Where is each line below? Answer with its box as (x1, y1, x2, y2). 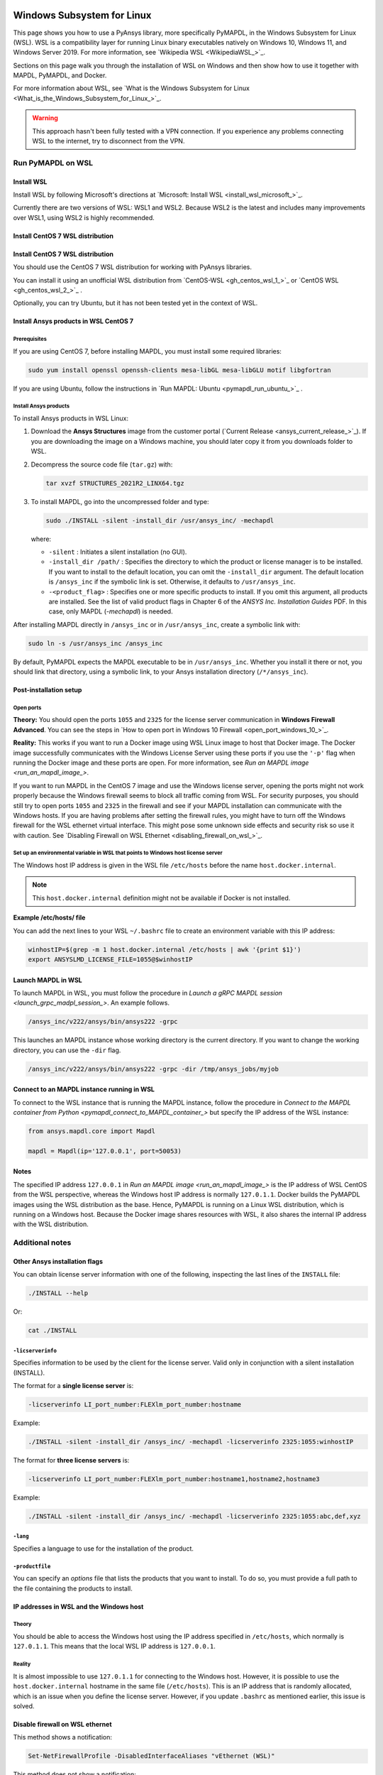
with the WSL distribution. (13, 1220, 89, 1228)
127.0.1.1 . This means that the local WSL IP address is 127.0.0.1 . (13, 1642, 216, 1651)
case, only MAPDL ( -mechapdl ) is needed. (48, 607, 173, 616)
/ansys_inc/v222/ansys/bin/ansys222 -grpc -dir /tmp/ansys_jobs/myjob (28, 1065, 279, 1073)
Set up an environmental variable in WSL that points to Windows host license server (13, 849, 223, 857)
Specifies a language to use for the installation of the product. (13, 1544, 194, 1553)
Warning (32, 114, 58, 122)
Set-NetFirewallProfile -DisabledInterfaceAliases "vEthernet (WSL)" (28, 1752, 275, 1760)
